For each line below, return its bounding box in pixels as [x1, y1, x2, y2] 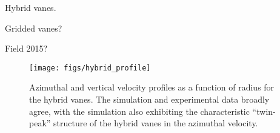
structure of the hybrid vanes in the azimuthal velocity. [53, 117, 258, 129]
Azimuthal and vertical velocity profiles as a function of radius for [29, 81, 275, 94]
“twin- [252, 104, 276, 117]
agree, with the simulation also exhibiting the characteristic [29, 104, 250, 117]
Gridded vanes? [5, 21, 62, 34]
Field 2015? [5, 42, 48, 55]
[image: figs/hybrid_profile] [29, 63, 151, 72]
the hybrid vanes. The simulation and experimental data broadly [29, 93, 270, 106]
